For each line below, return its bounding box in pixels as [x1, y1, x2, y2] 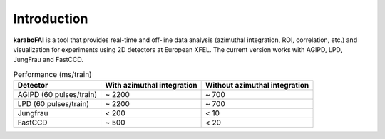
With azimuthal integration [105, 81, 197, 91]
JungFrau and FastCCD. [13, 56, 83, 64]
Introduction [13, 11, 88, 26]
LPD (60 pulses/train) [17, 99, 89, 109]
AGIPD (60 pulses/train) [17, 90, 98, 100]
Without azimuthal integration [205, 81, 309, 91]
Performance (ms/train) [13, 69, 92, 79]
